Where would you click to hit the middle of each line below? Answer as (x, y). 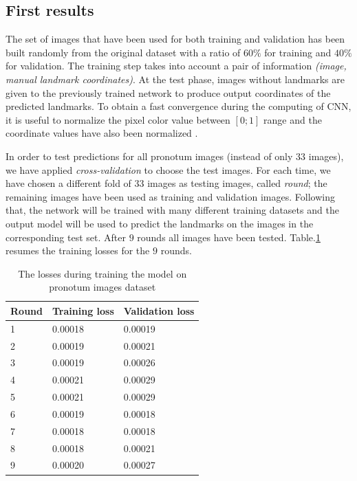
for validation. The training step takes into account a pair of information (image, (176, 66)
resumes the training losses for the (78, 250)
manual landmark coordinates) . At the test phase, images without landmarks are (175, 79)
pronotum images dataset (102, 287)
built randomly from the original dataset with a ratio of (123, 52)
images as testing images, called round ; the (237, 183)
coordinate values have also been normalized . (102, 133)
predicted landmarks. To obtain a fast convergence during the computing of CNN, (178, 106)
